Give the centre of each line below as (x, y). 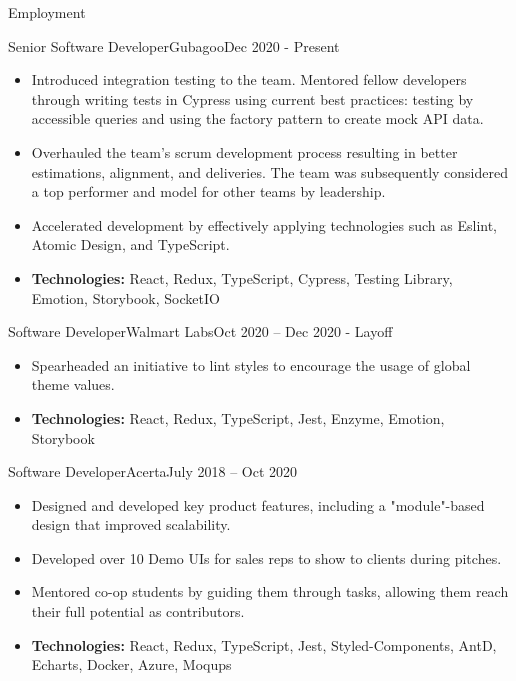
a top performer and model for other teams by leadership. (208, 191)
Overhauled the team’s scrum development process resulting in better (244, 151)
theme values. (73, 384)
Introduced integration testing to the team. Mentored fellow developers (249, 79)
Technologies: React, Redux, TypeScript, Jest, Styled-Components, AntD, (264, 644)
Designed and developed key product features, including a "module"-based (258, 504)
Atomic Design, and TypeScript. (130, 244)
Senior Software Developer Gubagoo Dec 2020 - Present (174, 45)
